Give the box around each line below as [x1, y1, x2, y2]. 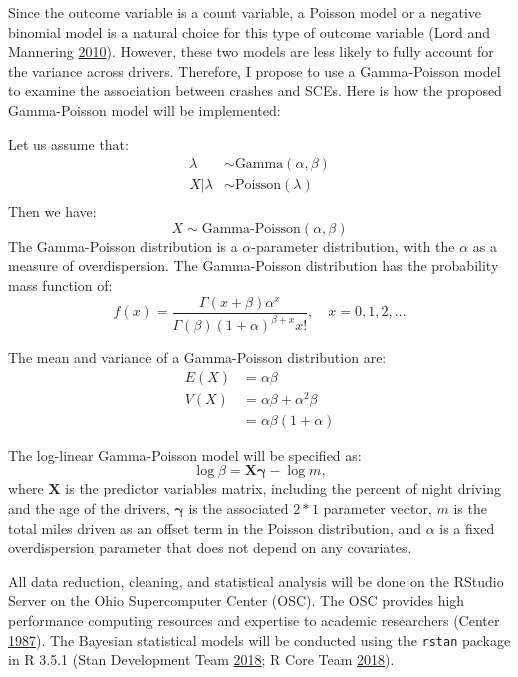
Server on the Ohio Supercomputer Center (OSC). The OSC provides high [8, 590, 465, 611]
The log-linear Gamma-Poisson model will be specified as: [8, 444, 362, 465]
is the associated [188, 497, 289, 518]
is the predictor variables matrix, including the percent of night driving [65, 478, 501, 499]
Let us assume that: [8, 133, 129, 154]
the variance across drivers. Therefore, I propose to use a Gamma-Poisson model [8, 60, 501, 81]
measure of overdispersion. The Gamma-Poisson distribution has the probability [8, 255, 499, 276]
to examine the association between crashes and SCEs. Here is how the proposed [8, 80, 502, 101]
